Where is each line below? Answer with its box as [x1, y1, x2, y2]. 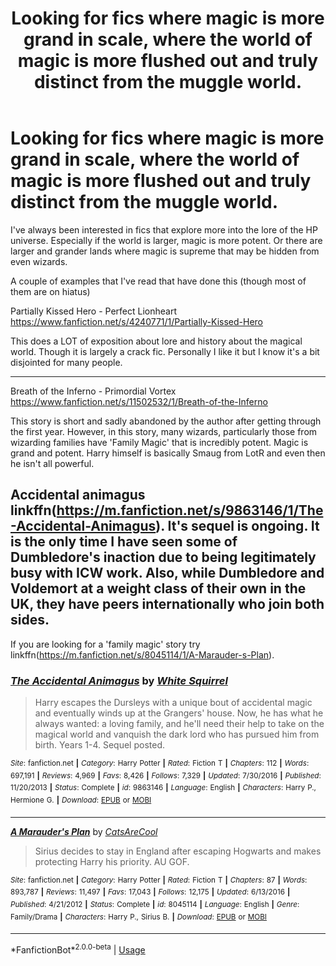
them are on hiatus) [10, 285, 91, 297]
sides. [10, 612, 50, 629]
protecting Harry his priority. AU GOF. [34, 855, 190, 867]
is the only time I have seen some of [10, 533, 238, 551]
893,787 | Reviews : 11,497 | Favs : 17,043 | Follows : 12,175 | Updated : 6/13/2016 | [10, 887, 291, 897]
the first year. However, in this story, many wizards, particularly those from [10, 425, 318, 437]
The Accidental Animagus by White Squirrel [10, 673, 228, 687]
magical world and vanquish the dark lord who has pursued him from [34, 728, 320, 741]
